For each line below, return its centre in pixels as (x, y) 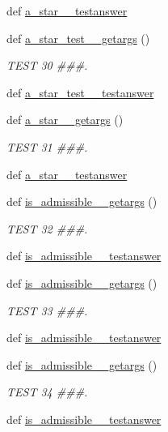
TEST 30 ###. (47, 65)
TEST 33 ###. (47, 310)
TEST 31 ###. (47, 146)
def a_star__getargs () (65, 120)
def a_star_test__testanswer (80, 92)
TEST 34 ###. (47, 392)
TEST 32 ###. (47, 228)
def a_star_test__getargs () (78, 38)
